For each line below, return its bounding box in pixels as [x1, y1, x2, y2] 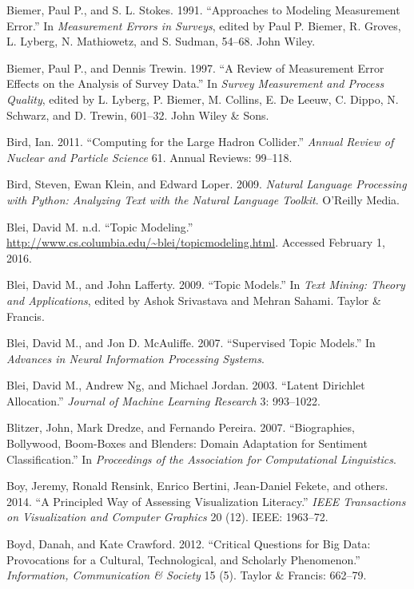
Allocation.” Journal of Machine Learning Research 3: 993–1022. [6, 392, 320, 409]
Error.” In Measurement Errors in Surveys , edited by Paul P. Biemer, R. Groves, [6, 17, 401, 34]
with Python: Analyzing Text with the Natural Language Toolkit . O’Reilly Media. [6, 191, 400, 208]
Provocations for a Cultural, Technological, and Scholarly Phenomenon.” [6, 551, 360, 567]
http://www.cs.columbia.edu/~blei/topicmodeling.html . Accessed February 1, [6, 234, 385, 251]
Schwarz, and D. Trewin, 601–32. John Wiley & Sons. [6, 106, 269, 123]
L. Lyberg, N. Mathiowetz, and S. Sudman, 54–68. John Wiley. [6, 33, 316, 49]
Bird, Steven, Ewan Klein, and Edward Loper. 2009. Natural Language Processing [6, 176, 407, 192]
